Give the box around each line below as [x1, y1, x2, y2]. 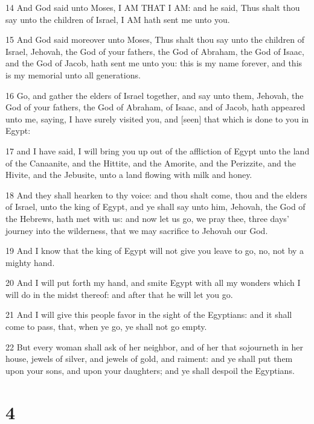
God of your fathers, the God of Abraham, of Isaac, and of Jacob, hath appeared [5, 101, 306, 113]
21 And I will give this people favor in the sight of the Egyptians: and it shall [5, 308, 292, 321]
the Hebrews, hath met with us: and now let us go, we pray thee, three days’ [5, 212, 289, 224]
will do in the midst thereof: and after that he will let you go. [5, 288, 233, 300]
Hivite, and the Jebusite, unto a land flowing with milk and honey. [5, 168, 252, 181]
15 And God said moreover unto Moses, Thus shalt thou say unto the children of [5, 33, 304, 46]
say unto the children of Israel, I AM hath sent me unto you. [5, 13, 230, 25]
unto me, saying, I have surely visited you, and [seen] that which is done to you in [5, 112, 309, 125]
